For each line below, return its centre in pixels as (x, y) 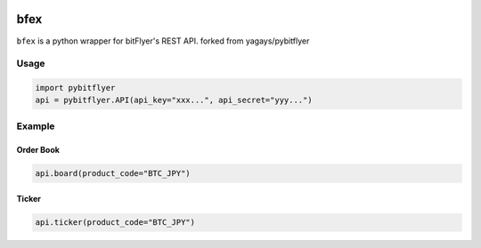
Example (36, 126)
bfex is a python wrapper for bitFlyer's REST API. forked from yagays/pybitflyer (163, 41)
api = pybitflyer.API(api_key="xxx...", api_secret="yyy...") (174, 100)
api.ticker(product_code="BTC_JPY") (115, 223)
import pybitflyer (75, 88)
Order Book (38, 149)
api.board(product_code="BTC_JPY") (113, 173)
